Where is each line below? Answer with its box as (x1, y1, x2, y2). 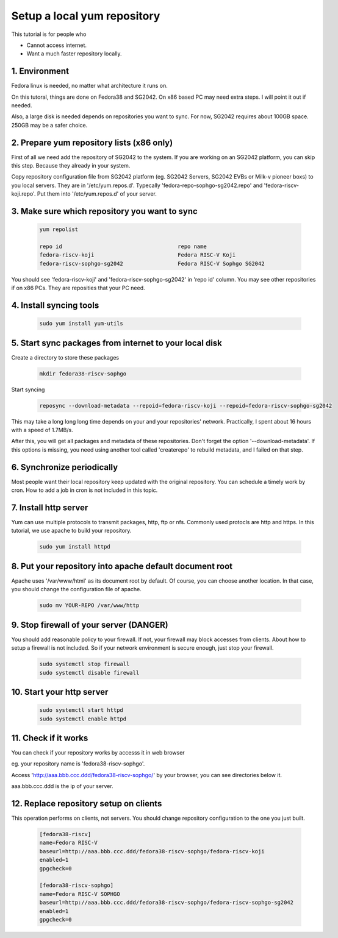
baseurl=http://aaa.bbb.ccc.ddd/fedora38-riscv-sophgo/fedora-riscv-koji (39, 848, 265, 855)
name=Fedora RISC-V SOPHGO (39, 890, 120, 897)
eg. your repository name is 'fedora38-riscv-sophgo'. (11, 760, 145, 767)
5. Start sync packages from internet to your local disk (11, 338, 223, 348)
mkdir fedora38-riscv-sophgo (39, 370, 127, 377)
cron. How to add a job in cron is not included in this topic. (11, 486, 158, 494)
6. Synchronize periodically (11, 462, 118, 472)
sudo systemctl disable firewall (39, 669, 140, 676)
